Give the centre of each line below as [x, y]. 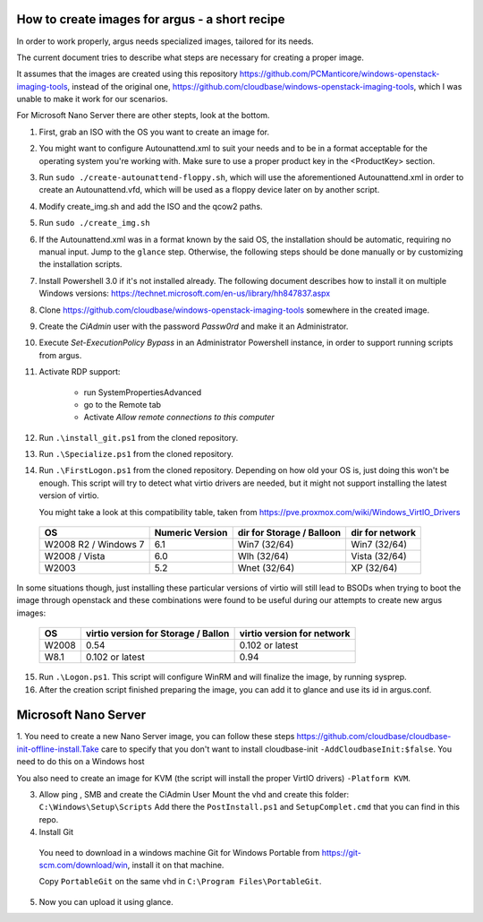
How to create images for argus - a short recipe [151, 19]
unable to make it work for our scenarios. [93, 99]
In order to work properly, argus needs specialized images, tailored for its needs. [165, 41]
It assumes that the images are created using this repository [127, 74]
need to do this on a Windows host [80, 762]
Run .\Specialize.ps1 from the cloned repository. [136, 454]
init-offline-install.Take [58, 749]
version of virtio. [69, 495]
